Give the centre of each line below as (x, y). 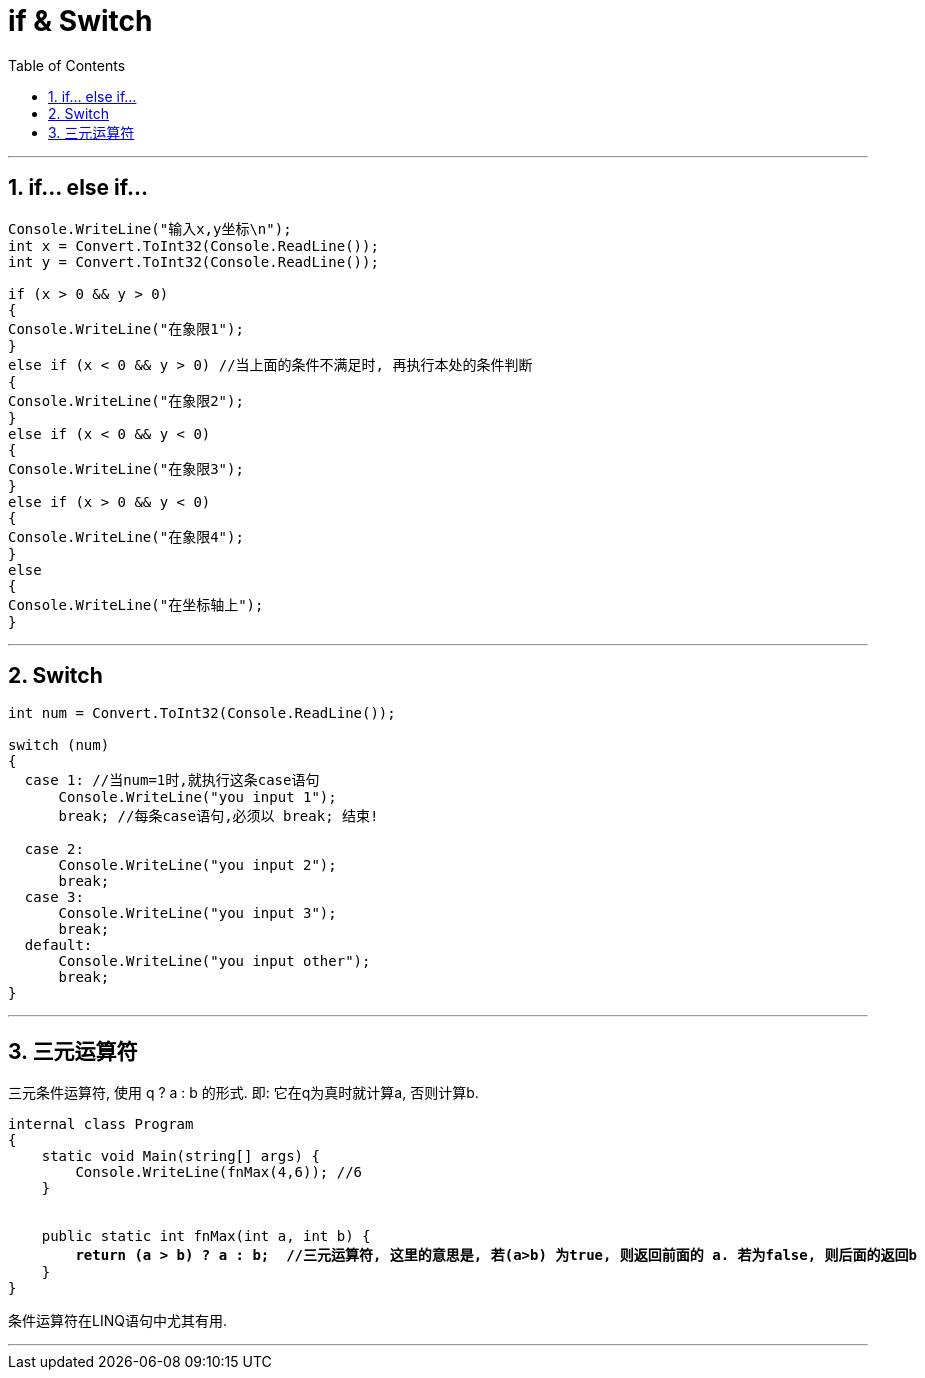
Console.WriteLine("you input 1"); (197, 797)
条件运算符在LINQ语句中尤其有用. (117, 1321)
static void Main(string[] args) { (180, 1156)
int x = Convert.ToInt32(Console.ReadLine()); (193, 245)
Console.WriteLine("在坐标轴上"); (136, 604)
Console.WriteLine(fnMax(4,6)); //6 (219, 1172)
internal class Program (101, 1124)
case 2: (54, 849)
